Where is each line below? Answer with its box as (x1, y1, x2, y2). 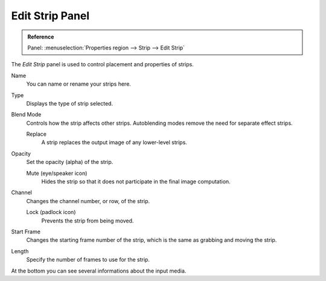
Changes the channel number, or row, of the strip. (26, 197, 150, 204)
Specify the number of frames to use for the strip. (26, 256, 150, 264)
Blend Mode (11, 111, 42, 118)
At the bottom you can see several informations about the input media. (11, 267, 187, 274)
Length (11, 247, 29, 254)
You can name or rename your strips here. (26, 80, 131, 87)
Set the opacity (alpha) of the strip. (26, 159, 113, 166)
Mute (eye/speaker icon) (26, 169, 88, 177)
